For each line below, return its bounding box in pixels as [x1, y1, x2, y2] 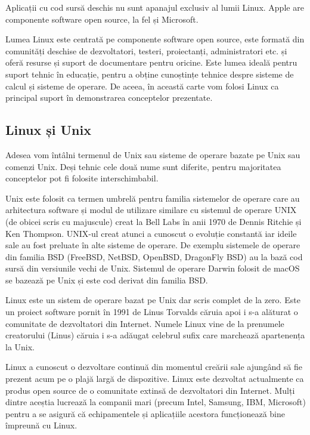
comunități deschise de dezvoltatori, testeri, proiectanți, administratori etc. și [5, 44, 287, 57]
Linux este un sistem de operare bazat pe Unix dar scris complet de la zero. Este [5, 294, 300, 306]
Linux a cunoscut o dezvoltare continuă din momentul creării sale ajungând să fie [5, 360, 302, 373]
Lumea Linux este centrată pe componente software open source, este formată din [5, 33, 305, 45]
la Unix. [5, 340, 35, 353]
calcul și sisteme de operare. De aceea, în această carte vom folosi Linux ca [5, 79, 279, 92]
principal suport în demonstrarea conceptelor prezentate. [5, 91, 213, 104]
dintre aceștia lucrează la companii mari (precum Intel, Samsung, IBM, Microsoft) [5, 396, 306, 408]
